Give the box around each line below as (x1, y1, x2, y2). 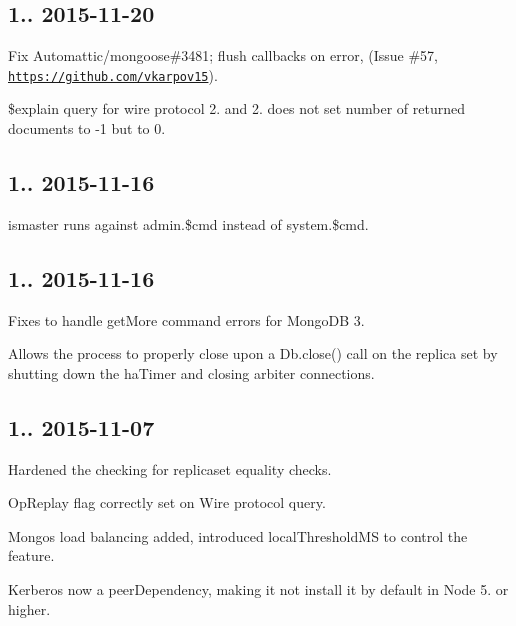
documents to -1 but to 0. (8, 118, 166, 139)
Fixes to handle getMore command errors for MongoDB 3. (8, 309, 365, 330)
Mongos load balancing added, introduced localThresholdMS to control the (8, 525, 468, 546)
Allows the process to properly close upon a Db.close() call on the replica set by (8, 343, 498, 364)
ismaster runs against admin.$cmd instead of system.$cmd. (8, 213, 369, 234)
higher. (8, 598, 51, 619)
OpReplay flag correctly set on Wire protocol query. (8, 492, 326, 513)
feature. (8, 545, 55, 566)
